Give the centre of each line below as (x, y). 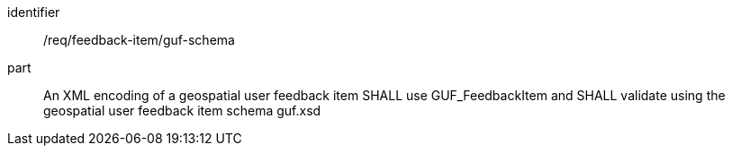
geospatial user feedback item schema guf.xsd (182, 110)
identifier (34, 12)
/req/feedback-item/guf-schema (139, 40)
